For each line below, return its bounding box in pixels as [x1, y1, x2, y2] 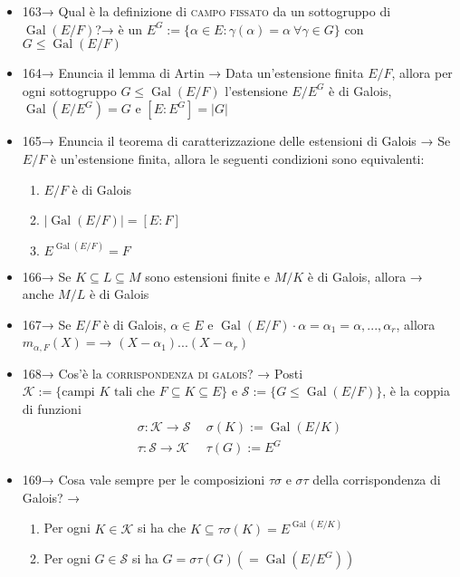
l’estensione [225, 81, 288, 100]
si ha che [137, 518, 187, 537]
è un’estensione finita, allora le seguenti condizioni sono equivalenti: [50, 149, 425, 168]
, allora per [391, 63, 453, 82]
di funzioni [22, 399, 81, 418]
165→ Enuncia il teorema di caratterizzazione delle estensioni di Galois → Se [22, 131, 451, 150]
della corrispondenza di [312, 470, 441, 489]
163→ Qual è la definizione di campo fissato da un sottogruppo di [22, 2, 391, 20]
